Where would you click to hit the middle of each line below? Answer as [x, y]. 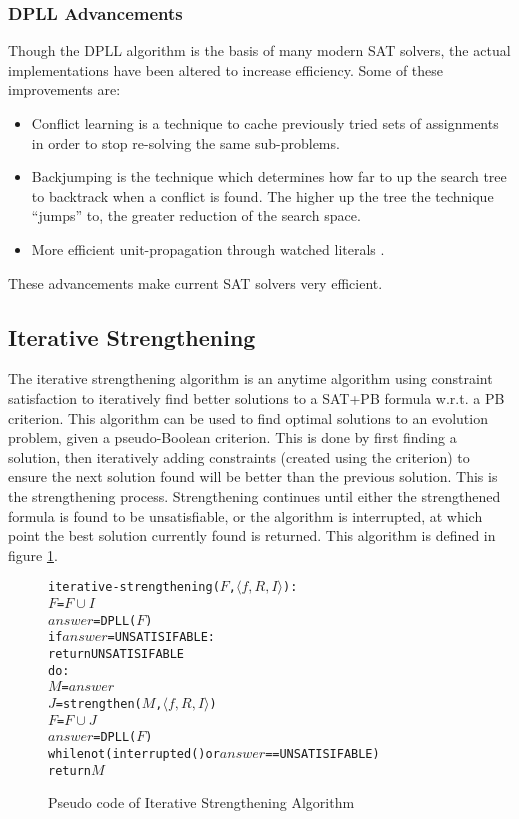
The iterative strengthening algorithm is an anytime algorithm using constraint [250, 378]
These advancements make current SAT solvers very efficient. [195, 282]
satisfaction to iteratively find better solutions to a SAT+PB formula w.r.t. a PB [256, 397]
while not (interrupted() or [134, 753]
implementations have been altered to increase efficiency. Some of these [226, 69]
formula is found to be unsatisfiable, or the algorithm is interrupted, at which [245, 515]
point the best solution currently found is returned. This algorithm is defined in [252, 535]
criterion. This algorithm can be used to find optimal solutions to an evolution [248, 417]
